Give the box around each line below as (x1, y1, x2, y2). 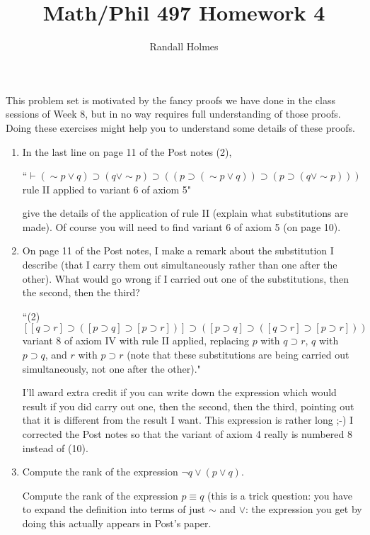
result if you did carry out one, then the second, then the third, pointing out (22, 398, 354, 413)
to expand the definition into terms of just (22, 502, 206, 517)
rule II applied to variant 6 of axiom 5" (22, 181, 192, 196)
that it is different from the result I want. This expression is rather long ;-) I (22, 412, 354, 427)
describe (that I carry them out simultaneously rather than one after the (22, 257, 337, 272)
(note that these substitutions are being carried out (127, 347, 349, 362)
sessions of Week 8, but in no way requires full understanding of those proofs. (6, 106, 341, 121)
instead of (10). (22, 440, 88, 455)
